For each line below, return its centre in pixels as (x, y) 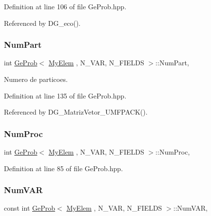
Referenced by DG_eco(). (42, 23)
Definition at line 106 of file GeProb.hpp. (65, 6)
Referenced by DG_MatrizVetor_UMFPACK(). (76, 112)
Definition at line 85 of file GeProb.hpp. (64, 168)
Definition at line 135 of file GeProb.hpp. (65, 95)
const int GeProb (30, 208)
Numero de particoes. (36, 79)
